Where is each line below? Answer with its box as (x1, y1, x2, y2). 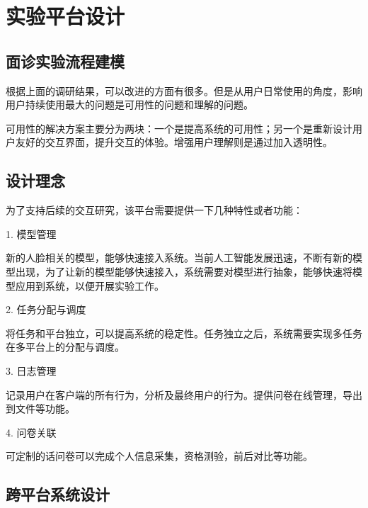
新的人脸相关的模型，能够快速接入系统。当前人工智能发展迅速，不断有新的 (6, 250, 352, 265)
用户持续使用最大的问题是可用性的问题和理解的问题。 (6, 97, 253, 112)
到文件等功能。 (6, 401, 75, 416)
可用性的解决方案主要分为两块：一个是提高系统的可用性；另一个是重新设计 (6, 120, 352, 135)
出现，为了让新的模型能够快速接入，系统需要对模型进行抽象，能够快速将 (15, 264, 352, 278)
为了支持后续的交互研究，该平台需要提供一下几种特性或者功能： (6, 203, 303, 218)
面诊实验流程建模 (6, 50, 125, 72)
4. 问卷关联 (6, 424, 57, 439)
